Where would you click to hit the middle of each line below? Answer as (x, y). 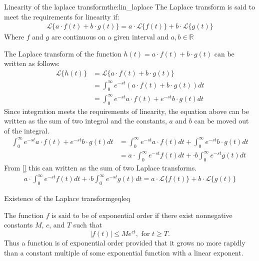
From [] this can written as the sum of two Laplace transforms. (100, 168)
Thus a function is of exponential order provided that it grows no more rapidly (125, 242)
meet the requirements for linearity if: (62, 16)
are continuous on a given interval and (110, 37)
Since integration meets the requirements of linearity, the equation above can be (126, 111)
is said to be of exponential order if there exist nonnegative (142, 215)
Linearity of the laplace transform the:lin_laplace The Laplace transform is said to (130, 6)
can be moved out (221, 121)
